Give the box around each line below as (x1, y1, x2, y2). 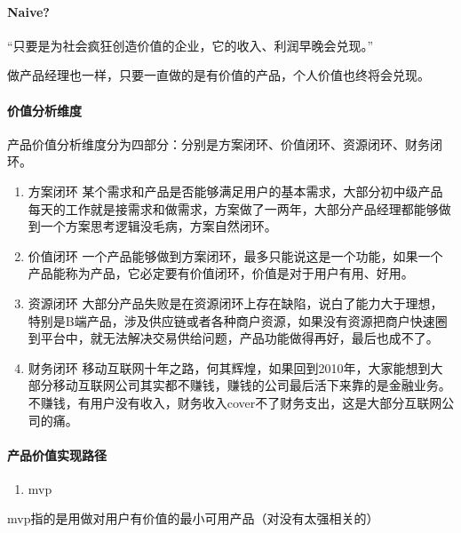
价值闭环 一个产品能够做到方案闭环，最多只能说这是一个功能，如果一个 (28, 246, 443, 265)
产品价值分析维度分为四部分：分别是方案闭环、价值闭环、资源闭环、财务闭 (7, 134, 442, 153)
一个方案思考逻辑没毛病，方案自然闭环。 (40, 217, 277, 235)
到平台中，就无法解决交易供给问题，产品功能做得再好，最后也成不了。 (28, 329, 439, 347)
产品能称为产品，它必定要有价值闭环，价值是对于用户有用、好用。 (28, 264, 414, 282)
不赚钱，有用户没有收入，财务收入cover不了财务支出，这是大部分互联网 (28, 393, 442, 411)
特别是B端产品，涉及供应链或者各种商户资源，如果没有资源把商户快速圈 (28, 311, 448, 330)
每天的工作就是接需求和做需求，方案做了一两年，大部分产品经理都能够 (28, 199, 439, 218)
